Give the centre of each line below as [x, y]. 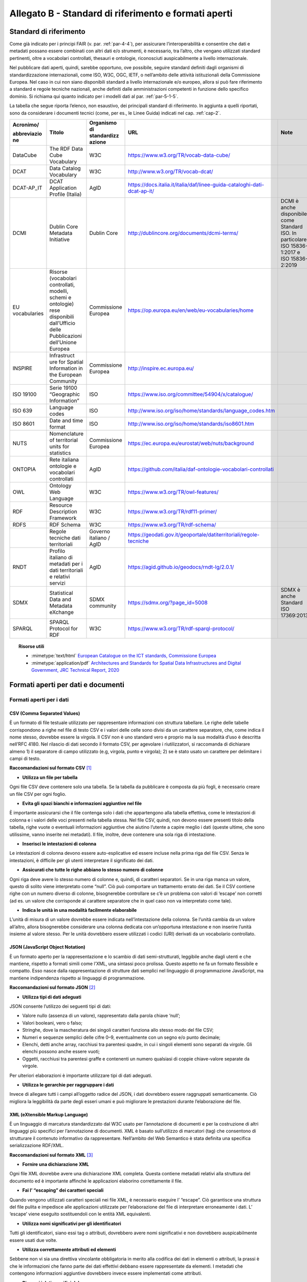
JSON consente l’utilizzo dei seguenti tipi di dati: [60, 1006]
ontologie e [63, 466]
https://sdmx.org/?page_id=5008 [168, 603]
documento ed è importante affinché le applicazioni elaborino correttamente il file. [96, 1181]
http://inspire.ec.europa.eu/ [161, 368]
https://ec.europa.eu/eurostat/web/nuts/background [191, 443]
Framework [63, 518]
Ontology [60, 486]
